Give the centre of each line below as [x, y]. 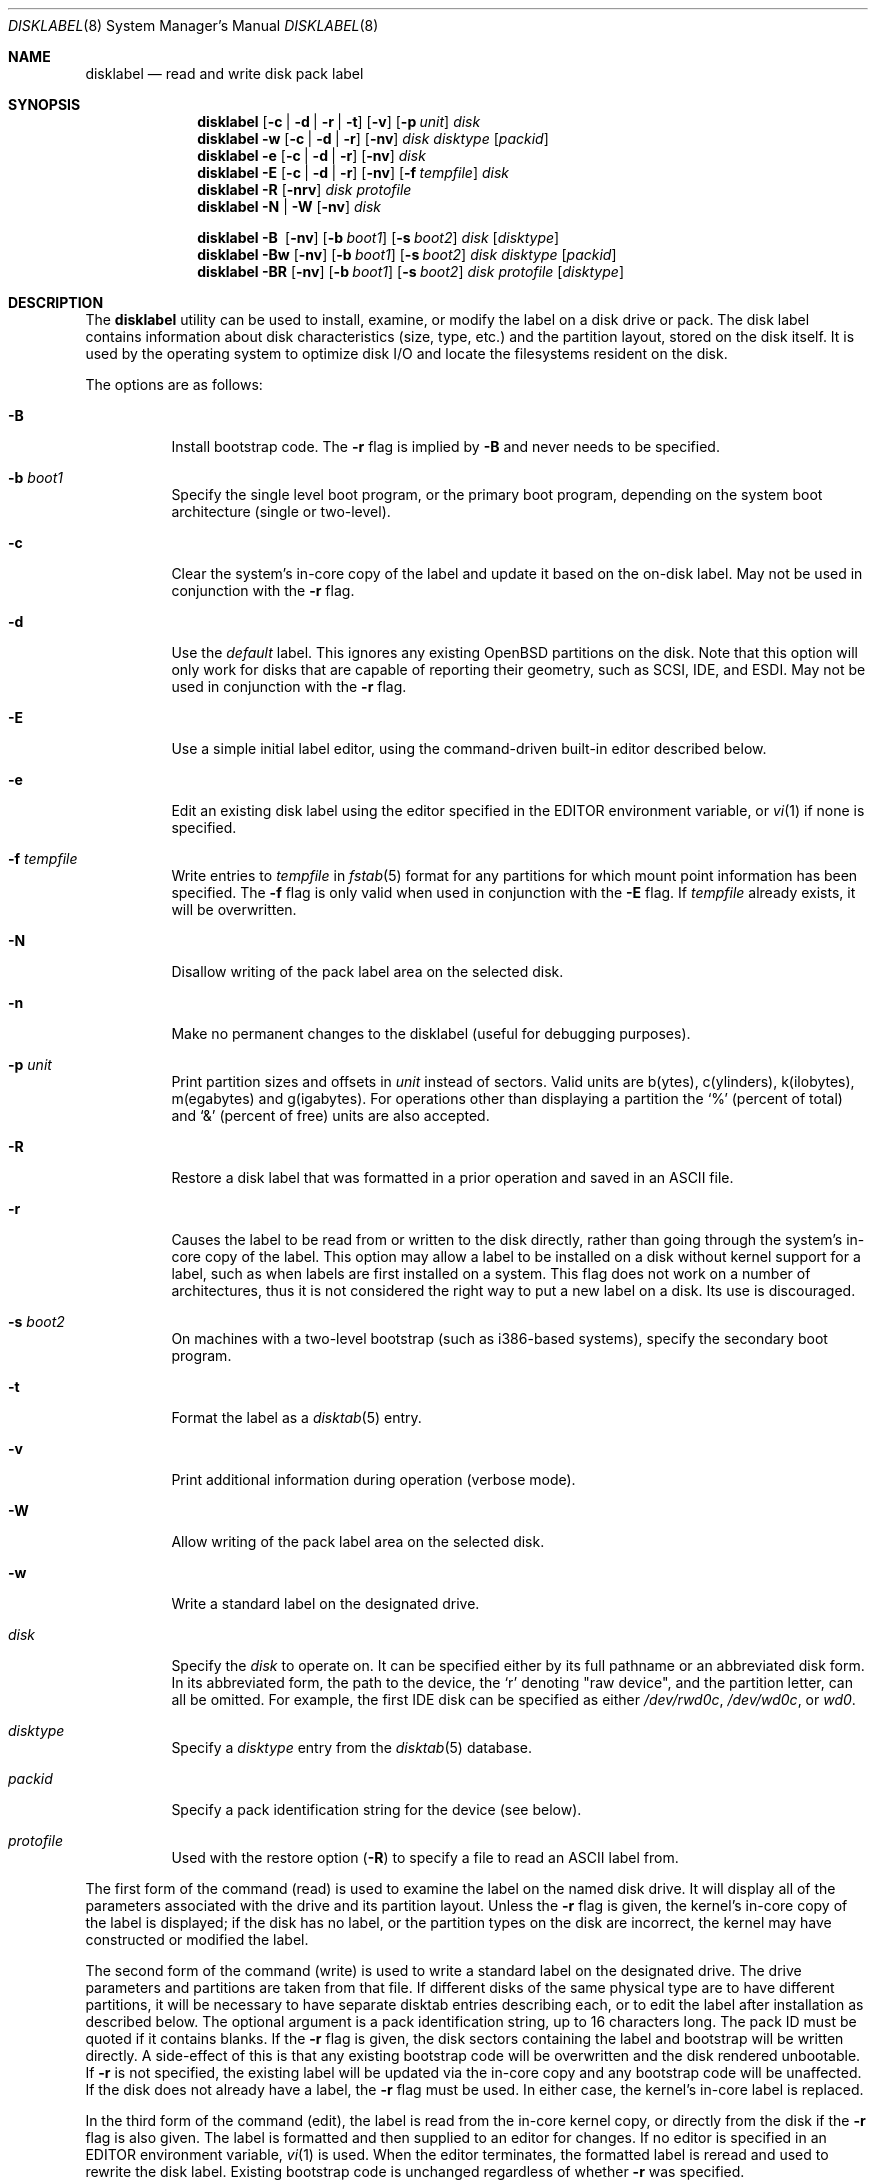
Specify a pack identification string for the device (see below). [376, 1809]
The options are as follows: [174, 384]
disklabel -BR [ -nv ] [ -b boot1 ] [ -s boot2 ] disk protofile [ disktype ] [410, 271]
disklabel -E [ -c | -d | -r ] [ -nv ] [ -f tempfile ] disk [353, 172]
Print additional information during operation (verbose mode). [373, 1479]
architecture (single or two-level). [281, 511]
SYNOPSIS [44, 104]
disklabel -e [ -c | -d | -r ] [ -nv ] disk [311, 155]
